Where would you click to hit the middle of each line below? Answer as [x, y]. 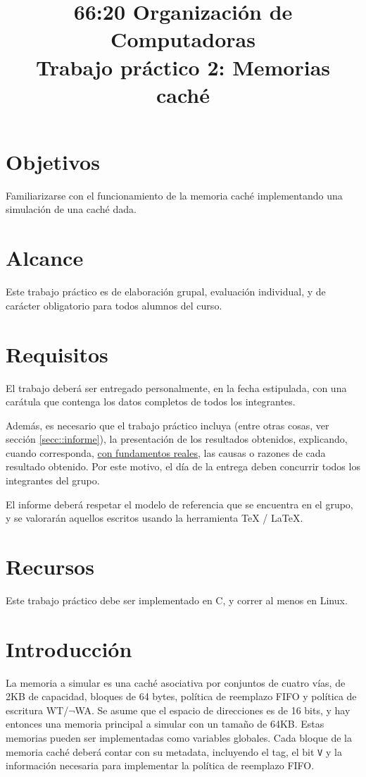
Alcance [45, 258]
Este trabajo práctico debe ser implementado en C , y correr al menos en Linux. [177, 600]
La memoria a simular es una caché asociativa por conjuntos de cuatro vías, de [176, 682]
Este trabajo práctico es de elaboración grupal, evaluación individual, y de [166, 292]
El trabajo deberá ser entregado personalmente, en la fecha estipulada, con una [176, 387]
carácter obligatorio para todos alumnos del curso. [114, 305]
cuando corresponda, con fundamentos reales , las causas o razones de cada [166, 452]
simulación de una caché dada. [71, 209]
